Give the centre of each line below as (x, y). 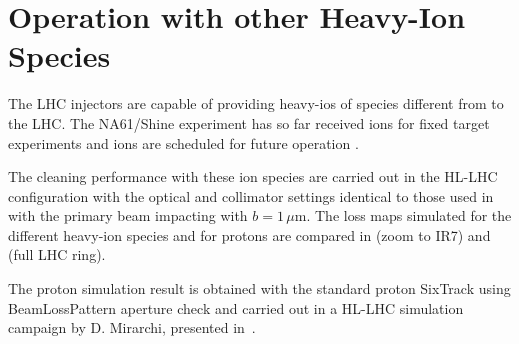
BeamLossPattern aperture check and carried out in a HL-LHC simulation (236, 307)
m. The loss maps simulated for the (403, 215)
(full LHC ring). (57, 254)
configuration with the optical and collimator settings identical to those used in (251, 195)
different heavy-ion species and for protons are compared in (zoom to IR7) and (249, 234)
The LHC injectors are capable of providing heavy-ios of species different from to (256, 103)
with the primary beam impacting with (128, 215)
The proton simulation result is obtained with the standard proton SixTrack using (259, 288)
